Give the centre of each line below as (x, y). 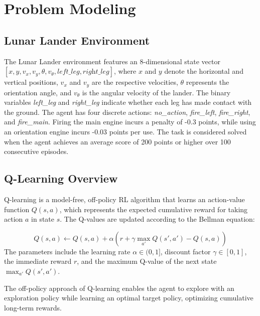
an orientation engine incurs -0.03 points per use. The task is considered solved (125, 131)
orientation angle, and (38, 92)
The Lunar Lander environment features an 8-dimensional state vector (112, 61)
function (17, 209)
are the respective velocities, (135, 82)
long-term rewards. (33, 307)
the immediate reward (38, 261)
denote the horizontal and (204, 71)
